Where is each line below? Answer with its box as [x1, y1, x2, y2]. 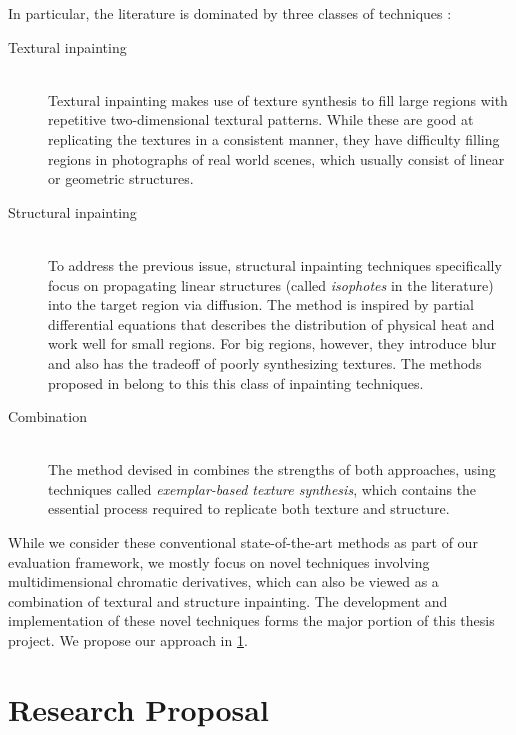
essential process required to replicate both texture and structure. [48, 498, 450, 519]
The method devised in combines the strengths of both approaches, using [48, 459, 496, 480]
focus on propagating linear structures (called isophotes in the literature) [48, 274, 494, 295]
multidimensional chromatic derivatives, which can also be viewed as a [8, 571, 439, 592]
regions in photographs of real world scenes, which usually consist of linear [48, 148, 505, 169]
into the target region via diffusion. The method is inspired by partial [48, 294, 474, 315]
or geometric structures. [48, 168, 194, 189]
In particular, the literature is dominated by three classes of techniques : [8, 3, 452, 23]
